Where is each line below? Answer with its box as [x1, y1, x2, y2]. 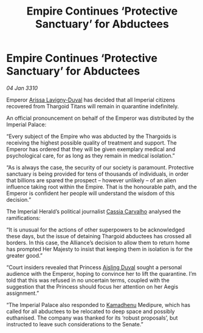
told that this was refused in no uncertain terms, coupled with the [6, 276, 170, 284]
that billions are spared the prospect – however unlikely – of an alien [6, 176, 176, 184]
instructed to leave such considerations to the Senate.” [6, 320, 144, 328]
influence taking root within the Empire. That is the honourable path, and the [6, 183, 198, 190]
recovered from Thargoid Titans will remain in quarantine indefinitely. [6, 102, 179, 110]
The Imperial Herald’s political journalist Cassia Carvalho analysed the [6, 208, 181, 215]
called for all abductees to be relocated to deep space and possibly [6, 307, 175, 315]
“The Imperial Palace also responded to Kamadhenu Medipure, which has [6, 301, 190, 308]
